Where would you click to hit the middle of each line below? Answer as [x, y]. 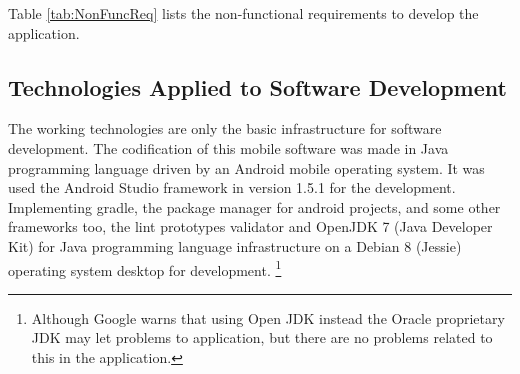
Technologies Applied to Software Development [257, 86]
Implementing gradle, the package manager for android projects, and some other [254, 206]
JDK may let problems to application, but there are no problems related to [262, 337]
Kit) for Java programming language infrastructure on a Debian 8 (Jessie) [235, 245]
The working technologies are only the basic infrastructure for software [225, 128]
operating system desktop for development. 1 [145, 268]
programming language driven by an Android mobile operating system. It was [246, 167]
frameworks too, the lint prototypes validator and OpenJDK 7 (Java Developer [250, 226]
